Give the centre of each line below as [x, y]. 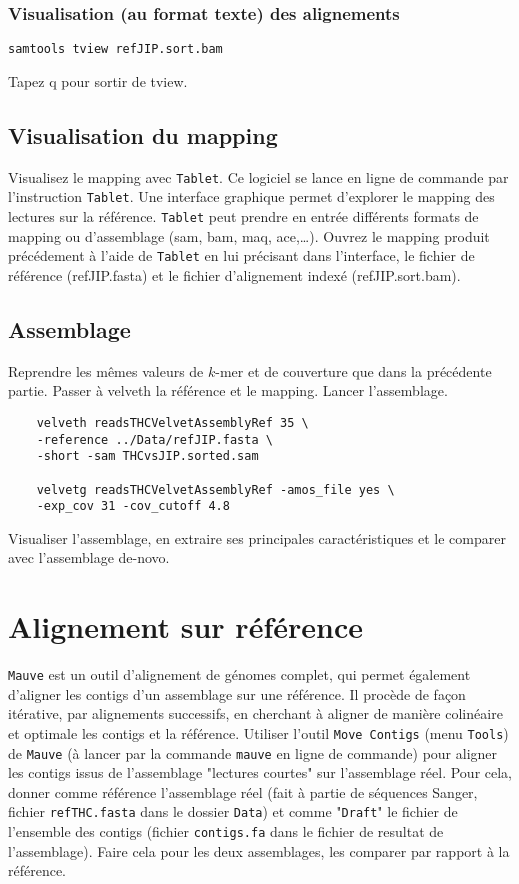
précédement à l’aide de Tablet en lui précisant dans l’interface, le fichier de [241, 255]
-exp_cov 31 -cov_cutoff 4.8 [133, 506]
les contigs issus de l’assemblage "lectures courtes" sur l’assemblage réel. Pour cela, [260, 772]
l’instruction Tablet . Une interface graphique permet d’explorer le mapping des [251, 196]
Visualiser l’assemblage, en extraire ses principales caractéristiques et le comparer [257, 537]
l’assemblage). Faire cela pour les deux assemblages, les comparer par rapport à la [259, 850]
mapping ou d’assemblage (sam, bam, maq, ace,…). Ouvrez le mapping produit [249, 235]
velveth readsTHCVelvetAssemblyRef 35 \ [172, 422]
